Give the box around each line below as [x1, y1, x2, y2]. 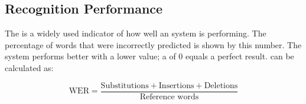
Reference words [139, 92, 199, 101]
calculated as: [5, 61, 54, 73]
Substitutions [100, 81, 149, 90]
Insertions [158, 81, 194, 90]
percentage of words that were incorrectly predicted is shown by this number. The [5, 38, 302, 51]
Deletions [204, 81, 238, 90]
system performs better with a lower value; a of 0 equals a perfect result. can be [5, 50, 294, 62]
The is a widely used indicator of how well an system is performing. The [5, 27, 266, 39]
